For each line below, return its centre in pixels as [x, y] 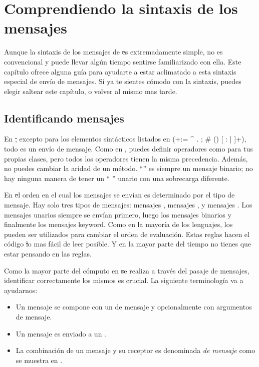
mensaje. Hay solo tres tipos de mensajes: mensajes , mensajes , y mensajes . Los [128, 205]
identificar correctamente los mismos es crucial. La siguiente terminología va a [124, 280]
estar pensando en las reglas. [48, 254]
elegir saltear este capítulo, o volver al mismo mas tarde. [91, 91]
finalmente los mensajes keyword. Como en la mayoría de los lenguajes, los [118, 224]
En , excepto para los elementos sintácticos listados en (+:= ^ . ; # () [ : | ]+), [125, 139]
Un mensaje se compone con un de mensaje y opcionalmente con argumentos [134, 307]
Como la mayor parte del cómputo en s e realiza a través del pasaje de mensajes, [127, 270]
